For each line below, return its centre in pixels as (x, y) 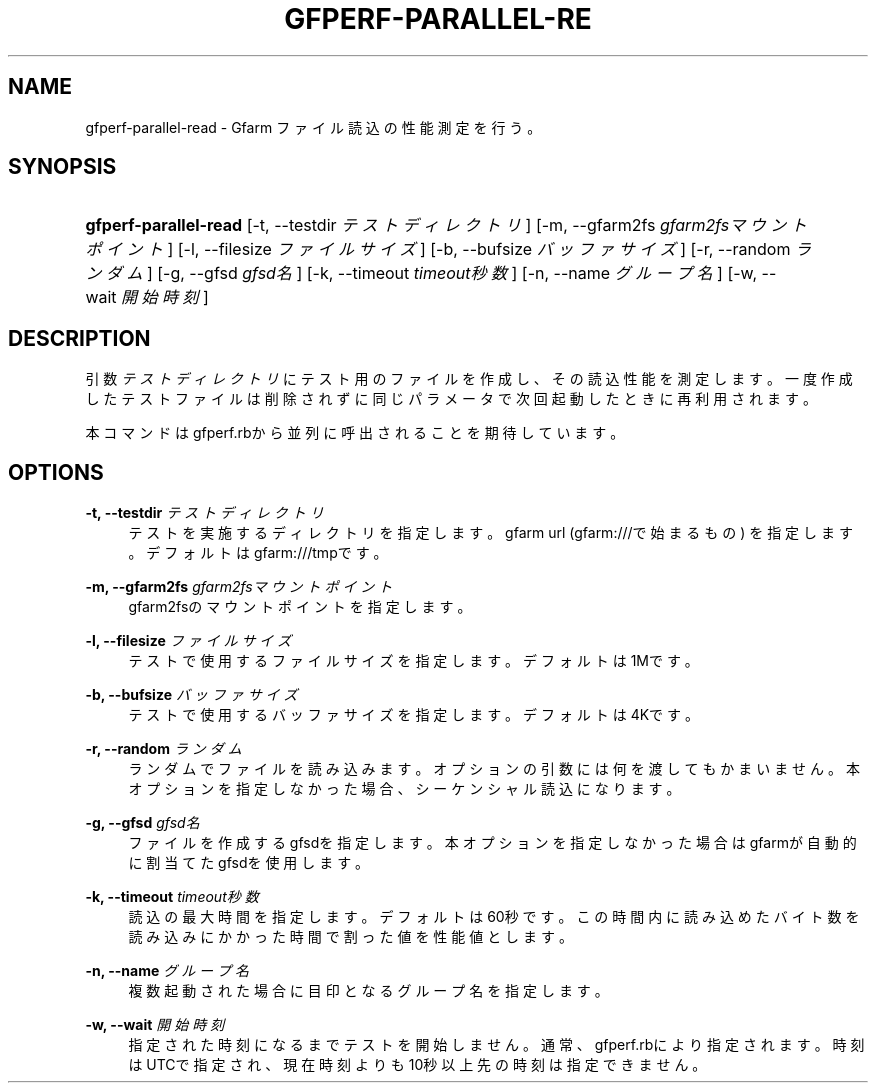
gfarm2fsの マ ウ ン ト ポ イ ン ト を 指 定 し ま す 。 (300, 607)
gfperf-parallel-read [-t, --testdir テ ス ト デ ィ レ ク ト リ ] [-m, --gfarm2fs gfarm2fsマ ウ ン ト (446, 225)
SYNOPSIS (62, 167)
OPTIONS (56, 472)
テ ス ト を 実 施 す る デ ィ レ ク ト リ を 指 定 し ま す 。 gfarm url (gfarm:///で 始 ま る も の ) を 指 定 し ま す (490, 533)
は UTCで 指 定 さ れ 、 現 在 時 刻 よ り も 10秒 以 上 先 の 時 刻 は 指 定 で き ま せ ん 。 (417, 1065)
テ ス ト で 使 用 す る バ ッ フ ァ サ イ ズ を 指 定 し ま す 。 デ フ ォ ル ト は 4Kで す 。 (413, 715)
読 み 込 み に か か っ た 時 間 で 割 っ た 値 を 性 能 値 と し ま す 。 (350, 937)
